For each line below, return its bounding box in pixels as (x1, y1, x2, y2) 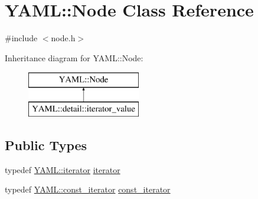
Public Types (5, 135, 87, 154)
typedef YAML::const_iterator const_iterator (5, 183, 171, 195)
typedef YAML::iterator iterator (5, 163, 120, 175)
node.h (51, 32, 76, 44)
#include (5, 32, 38, 44)
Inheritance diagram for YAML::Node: (5, 51, 143, 64)
